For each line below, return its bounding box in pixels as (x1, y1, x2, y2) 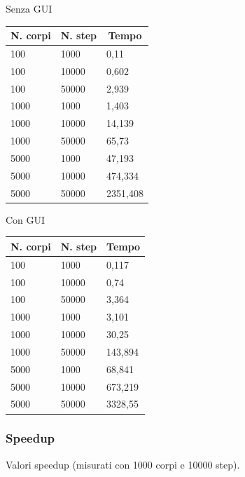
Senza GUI (6, 1, 52, 15)
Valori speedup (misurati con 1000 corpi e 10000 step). (6, 457, 240, 471)
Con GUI (6, 212, 45, 227)
